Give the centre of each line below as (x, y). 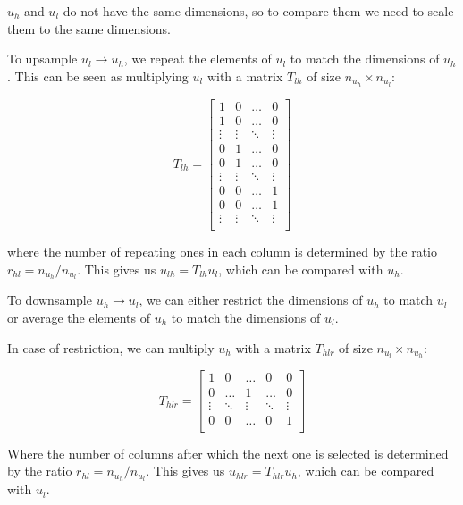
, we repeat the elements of (198, 59)
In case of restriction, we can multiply (111, 347)
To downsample (50, 300)
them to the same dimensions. (89, 28)
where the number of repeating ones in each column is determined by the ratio (222, 251)
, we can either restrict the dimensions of (251, 300)
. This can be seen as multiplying (98, 76)
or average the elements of (79, 317)
